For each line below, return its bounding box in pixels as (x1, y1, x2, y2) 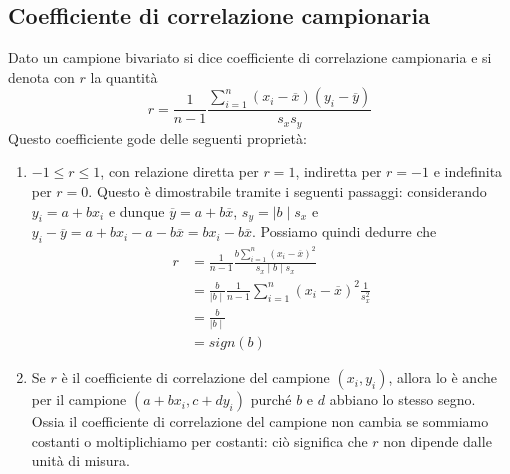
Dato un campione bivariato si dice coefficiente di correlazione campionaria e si (8, 47, 492, 68)
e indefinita (433, 161, 503, 182)
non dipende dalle (383, 430, 492, 451)
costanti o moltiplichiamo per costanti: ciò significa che (31, 430, 368, 451)
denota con (8, 66, 75, 87)
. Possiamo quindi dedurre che (251, 221, 437, 242)
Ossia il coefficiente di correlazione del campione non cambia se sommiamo (31, 411, 489, 432)
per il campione (31, 389, 127, 410)
